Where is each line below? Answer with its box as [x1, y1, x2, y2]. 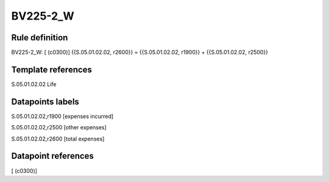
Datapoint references [11, 151, 94, 161]
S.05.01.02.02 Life [11, 80, 57, 88]
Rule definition [11, 32, 68, 43]
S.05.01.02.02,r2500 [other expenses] [11, 124, 107, 131]
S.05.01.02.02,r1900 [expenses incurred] [11, 112, 114, 120]
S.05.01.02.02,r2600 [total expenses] [11, 135, 105, 142]
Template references [11, 64, 93, 75]
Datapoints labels [11, 96, 79, 107]
